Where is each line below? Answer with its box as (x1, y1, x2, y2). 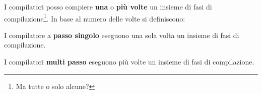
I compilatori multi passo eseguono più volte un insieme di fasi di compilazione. (4, 56, 254, 67)
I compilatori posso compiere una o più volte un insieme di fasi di (4, 1, 212, 11)
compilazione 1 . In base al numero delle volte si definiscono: (4, 11, 185, 23)
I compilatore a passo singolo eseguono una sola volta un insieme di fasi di (4, 29, 239, 40)
